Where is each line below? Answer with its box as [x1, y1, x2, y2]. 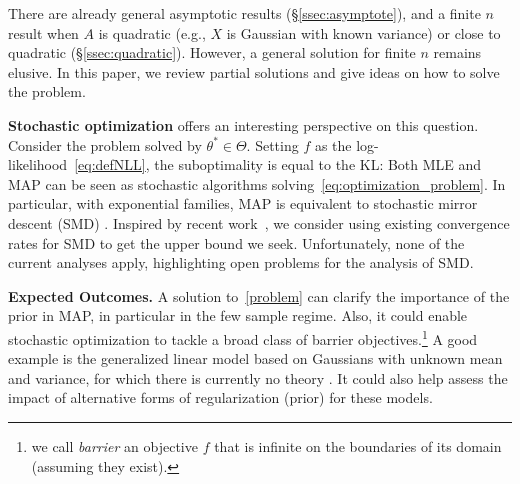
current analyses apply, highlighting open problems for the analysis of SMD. [8, 252, 474, 273]
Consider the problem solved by [8, 134, 202, 155]
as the [314, 134, 352, 155]
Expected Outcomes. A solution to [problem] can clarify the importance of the [8, 285, 510, 306]
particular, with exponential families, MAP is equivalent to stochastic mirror [8, 193, 478, 214]
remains [433, 42, 482, 63]
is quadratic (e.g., [98, 22, 206, 43]
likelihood [8, 154, 68, 175]
